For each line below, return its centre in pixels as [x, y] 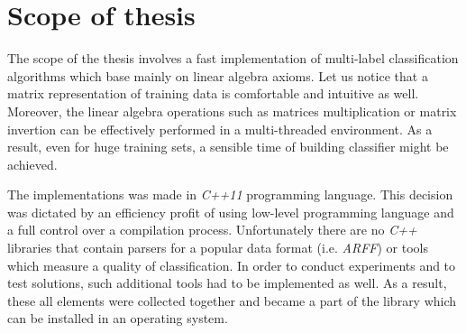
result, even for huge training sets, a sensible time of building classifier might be [228, 147]
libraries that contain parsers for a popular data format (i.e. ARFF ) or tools [218, 248]
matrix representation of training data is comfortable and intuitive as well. [213, 93]
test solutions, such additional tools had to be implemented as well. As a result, [227, 283]
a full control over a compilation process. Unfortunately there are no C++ [212, 230]
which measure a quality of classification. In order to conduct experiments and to [232, 265]
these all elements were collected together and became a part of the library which [232, 300]
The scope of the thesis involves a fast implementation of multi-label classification [233, 58]
